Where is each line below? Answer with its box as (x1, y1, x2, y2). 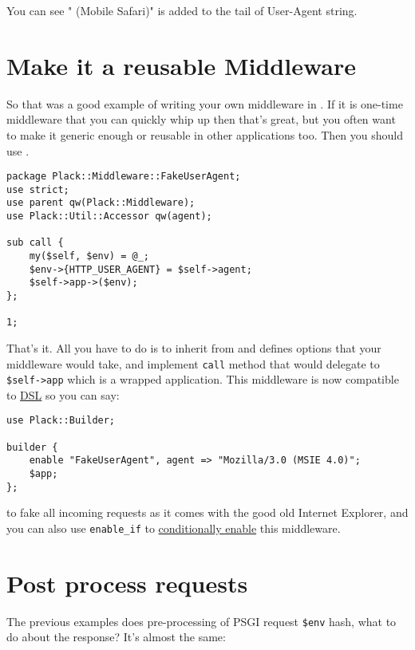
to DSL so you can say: (6, 386, 120, 403)
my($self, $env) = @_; (29, 250, 149, 262)
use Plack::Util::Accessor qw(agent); (6, 211, 212, 223)
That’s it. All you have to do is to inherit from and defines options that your (6, 339, 381, 356)
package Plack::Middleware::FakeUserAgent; (6, 171, 241, 183)
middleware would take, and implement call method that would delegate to (6, 355, 380, 372)
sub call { (6, 237, 64, 249)
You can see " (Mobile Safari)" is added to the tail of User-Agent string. (6, 2, 358, 18)
